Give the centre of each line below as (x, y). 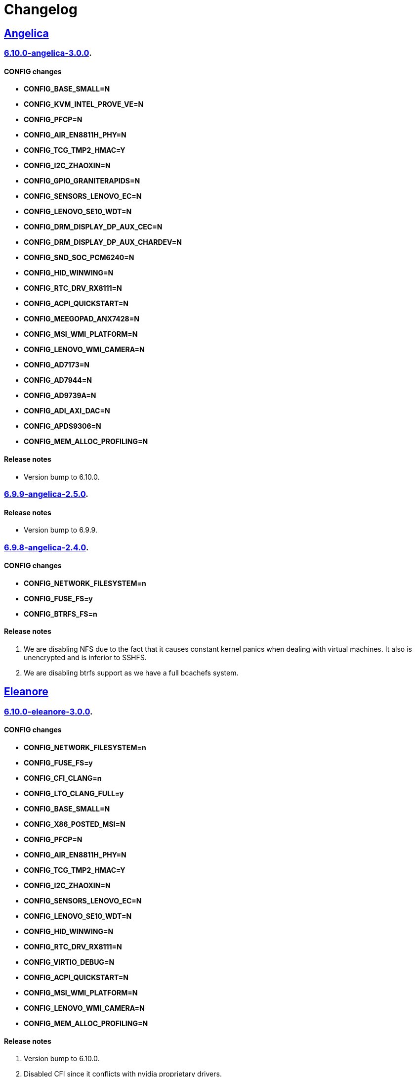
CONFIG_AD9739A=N (60, 396)
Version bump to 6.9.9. (61, 530)
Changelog (41, 9)
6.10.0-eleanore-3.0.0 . (48, 711)
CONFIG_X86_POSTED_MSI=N (75, 824)
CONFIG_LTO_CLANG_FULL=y (74, 794)
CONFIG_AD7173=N (57, 365)
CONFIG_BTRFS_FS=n (61, 614)
